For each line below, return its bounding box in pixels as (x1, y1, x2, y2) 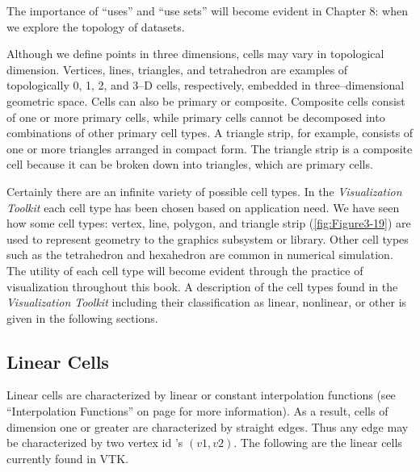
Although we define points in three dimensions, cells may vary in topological (6, 45, 384, 62)
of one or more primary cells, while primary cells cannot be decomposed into (6, 108, 385, 125)
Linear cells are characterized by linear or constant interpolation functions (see (6, 386, 396, 403)
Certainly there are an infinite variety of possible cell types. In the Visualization (6, 182, 402, 199)
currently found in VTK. (6, 449, 129, 466)
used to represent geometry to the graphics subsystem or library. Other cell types (6, 230, 409, 247)
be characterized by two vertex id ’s (6, 434, 183, 451)
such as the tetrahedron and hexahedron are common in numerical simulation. (6, 246, 393, 263)
